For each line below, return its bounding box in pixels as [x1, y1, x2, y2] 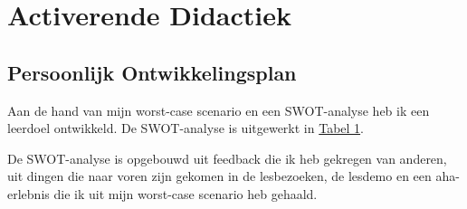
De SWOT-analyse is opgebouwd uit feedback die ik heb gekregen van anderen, [7, 148, 447, 167]
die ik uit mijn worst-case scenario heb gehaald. [53, 184, 318, 203]
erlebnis [7, 184, 50, 203]
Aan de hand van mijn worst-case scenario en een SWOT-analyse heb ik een [7, 100, 430, 119]
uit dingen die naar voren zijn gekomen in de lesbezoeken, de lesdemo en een [7, 166, 432, 185]
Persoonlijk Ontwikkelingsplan [7, 58, 297, 86]
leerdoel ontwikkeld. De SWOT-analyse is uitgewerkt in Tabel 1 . [7, 119, 365, 138]
